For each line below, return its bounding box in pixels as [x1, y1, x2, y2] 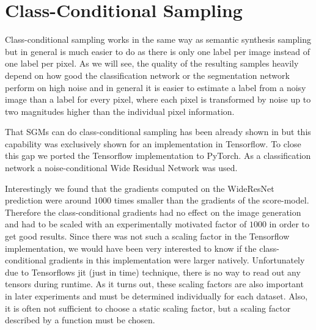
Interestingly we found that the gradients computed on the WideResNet [5, 182, 274, 194]
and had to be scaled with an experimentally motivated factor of [5, 218, 247, 230]
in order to [269, 218, 310, 230]
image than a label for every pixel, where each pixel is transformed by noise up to [5, 93, 311, 106]
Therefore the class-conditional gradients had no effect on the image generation [5, 205, 301, 218]
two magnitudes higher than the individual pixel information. [5, 105, 235, 117]
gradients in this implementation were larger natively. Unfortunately [49, 254, 305, 266]
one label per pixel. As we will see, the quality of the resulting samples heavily [5, 57, 299, 70]
